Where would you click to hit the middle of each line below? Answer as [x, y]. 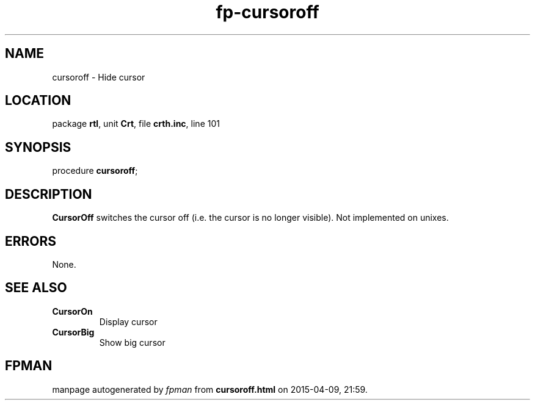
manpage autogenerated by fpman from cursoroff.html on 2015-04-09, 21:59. [210, 389]
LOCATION [38, 101]
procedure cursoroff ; [95, 171]
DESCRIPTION [49, 194]
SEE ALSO [36, 288]
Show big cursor [132, 342]
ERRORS [31, 241]
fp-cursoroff [267, 12]
